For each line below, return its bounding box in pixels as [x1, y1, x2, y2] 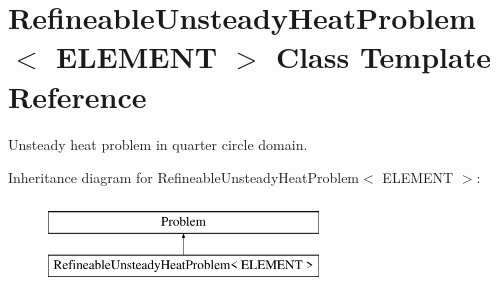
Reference [8, 75, 147, 116]
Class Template [275, 36, 491, 77]
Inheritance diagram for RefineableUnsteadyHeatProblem [8, 167, 360, 188]
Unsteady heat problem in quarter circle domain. [8, 133, 308, 154]
